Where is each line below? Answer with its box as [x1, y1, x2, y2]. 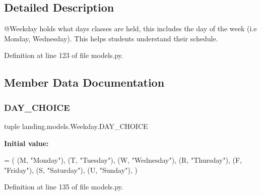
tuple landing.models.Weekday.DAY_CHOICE [4, 120, 148, 131]
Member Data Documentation [4, 75, 165, 90]
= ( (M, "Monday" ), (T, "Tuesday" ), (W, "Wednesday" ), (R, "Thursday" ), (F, [4, 155, 242, 165]
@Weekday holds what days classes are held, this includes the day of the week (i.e [4, 23, 257, 34]
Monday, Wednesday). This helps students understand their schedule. [4, 33, 218, 43]
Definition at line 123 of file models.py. [4, 50, 123, 60]
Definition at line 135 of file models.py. [4, 181, 123, 192]
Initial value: [4, 138, 49, 148]
